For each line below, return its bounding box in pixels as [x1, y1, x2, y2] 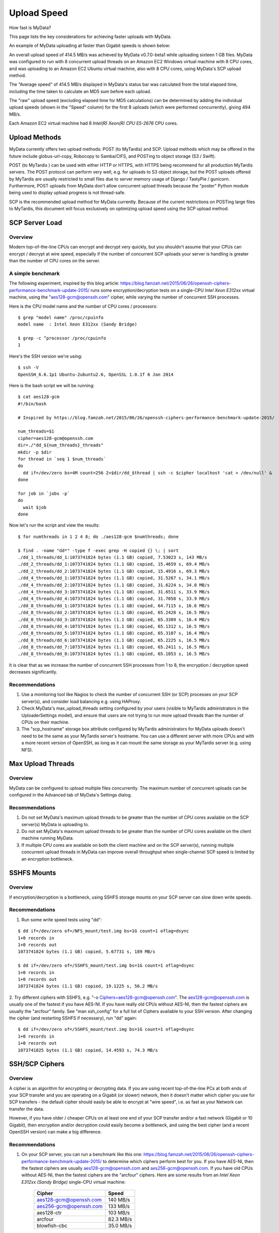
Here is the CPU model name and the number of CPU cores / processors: [9, 303, 157, 309]
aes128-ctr [36, 1209, 62, 1216]
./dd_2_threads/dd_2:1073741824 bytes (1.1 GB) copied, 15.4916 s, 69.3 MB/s [18, 568, 210, 574]
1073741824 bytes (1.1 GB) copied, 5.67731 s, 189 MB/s [18, 949, 155, 954]
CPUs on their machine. [21, 719, 70, 725]
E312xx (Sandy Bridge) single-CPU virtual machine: [21, 1179, 126, 1185]
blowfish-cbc [36, 1222, 67, 1229]
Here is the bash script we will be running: [9, 383, 94, 389]
